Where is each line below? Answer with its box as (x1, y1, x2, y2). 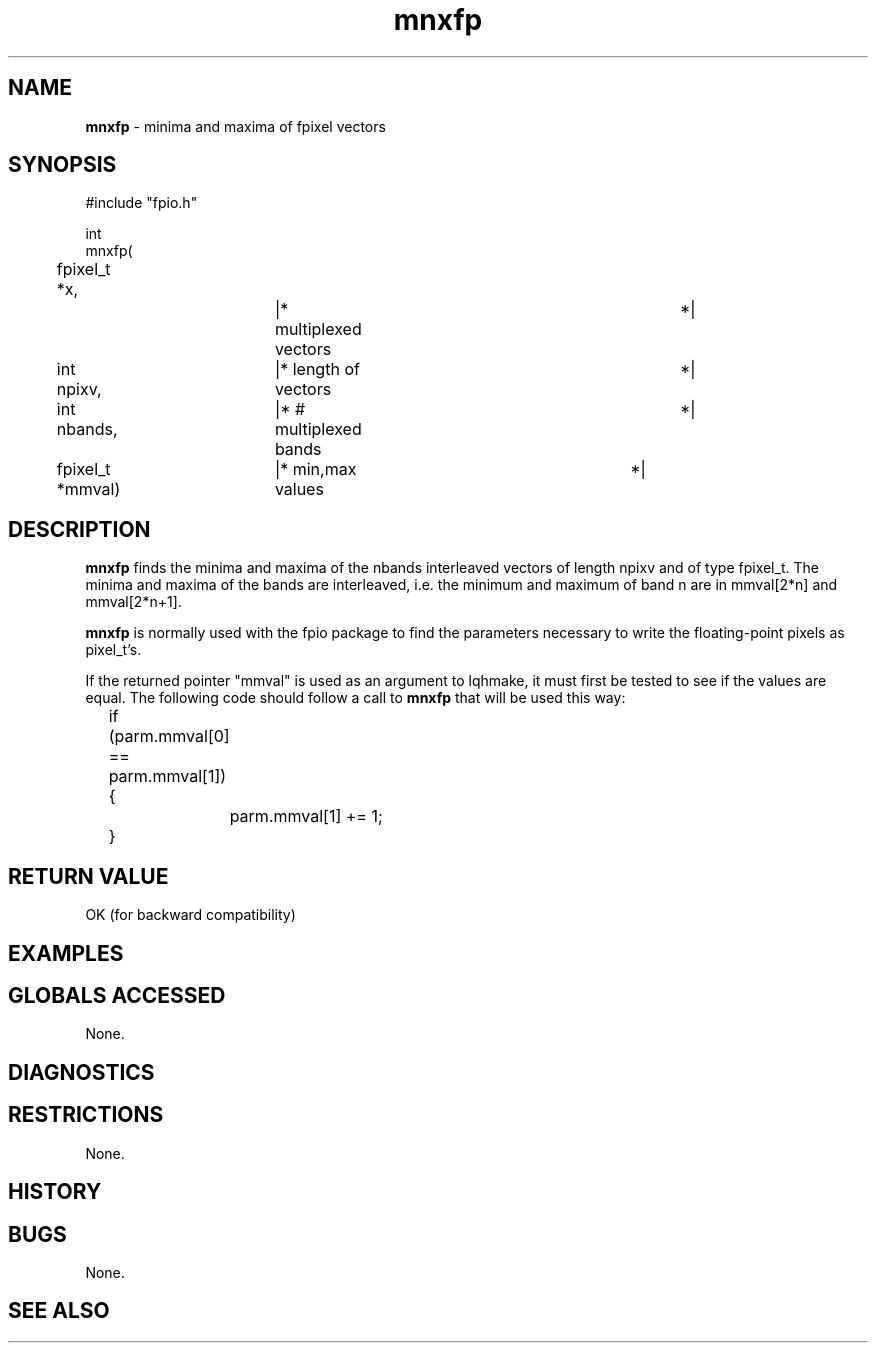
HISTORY (8, 1179, 102, 1205)
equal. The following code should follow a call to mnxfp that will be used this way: (85, 689, 626, 707)
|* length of (274, 359, 360, 380)
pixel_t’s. (85, 641, 142, 659)
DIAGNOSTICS (8, 1059, 155, 1085)
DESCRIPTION (8, 516, 151, 542)
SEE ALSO (8, 1298, 110, 1324)
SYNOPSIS (8, 152, 117, 178)
